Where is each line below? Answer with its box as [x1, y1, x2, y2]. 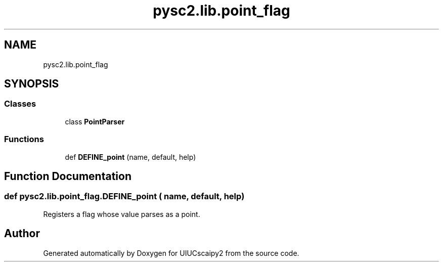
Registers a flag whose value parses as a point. [43, 209, 200, 218]
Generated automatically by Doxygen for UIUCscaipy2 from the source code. [43, 248, 299, 257]
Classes [4, 99, 36, 109]
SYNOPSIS [4, 77, 59, 91]
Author [4, 227, 40, 240]
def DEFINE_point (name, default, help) [65, 152, 196, 161]
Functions [4, 134, 44, 145]
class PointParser [65, 117, 125, 126]
